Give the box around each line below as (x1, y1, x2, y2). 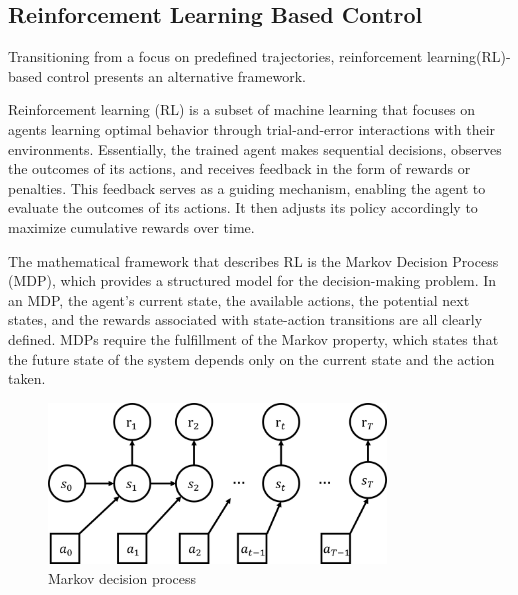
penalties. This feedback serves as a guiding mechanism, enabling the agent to (8, 177, 486, 198)
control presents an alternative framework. (46, 65, 306, 86)
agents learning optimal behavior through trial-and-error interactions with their (8, 118, 496, 139)
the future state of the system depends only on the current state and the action (8, 348, 495, 369)
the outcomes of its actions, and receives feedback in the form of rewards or (8, 158, 471, 179)
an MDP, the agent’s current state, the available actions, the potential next (8, 289, 470, 310)
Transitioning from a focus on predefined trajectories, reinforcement (8, 46, 423, 67)
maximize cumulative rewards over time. (8, 216, 255, 237)
